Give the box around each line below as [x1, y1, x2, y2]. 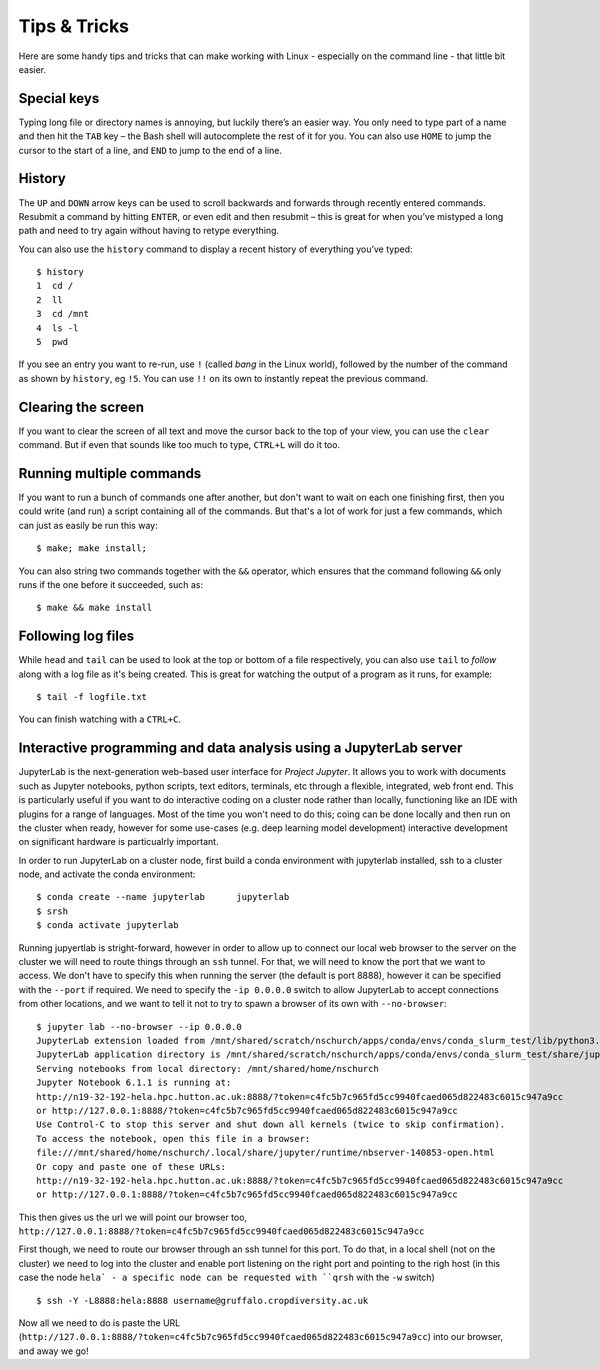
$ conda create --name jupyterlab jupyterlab [36, 891, 290, 903]
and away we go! [18, 1345, 89, 1357]
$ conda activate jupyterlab [36, 920, 179, 931]
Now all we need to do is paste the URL [18, 1317, 181, 1329]
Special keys [18, 90, 100, 107]
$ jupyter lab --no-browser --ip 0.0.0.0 [36, 1021, 242, 1032]
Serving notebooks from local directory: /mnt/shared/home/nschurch [36, 1063, 379, 1074]
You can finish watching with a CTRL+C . [18, 713, 182, 725]
